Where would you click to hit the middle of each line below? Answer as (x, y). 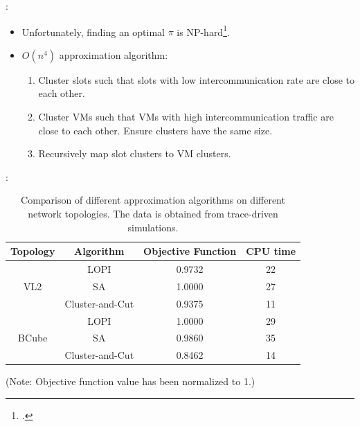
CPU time (271, 251)
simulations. (153, 227)
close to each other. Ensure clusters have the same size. (155, 130)
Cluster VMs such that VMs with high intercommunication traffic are (186, 117)
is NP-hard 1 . (203, 30)
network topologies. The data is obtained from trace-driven (153, 213)
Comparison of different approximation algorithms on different (153, 200)
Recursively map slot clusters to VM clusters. (135, 153)
